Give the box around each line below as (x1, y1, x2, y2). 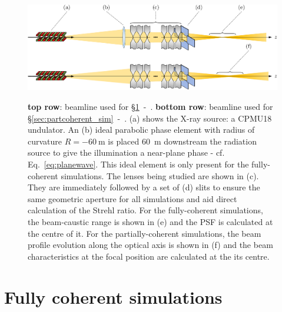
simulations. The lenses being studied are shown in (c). (61, 169, 259, 182)
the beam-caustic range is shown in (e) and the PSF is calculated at (28, 216, 273, 227)
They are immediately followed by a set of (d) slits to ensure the (28, 181, 260, 193)
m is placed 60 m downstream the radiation (98, 135, 257, 147)
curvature (28, 135, 62, 147)
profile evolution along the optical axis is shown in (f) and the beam (28, 239, 273, 251)
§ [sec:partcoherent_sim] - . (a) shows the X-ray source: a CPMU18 (28, 112, 272, 124)
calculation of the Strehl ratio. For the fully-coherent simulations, (28, 204, 263, 216)
